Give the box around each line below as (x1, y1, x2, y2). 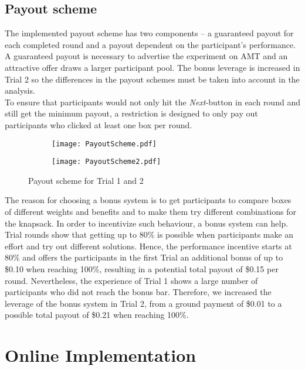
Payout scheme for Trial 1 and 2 (28, 174, 144, 186)
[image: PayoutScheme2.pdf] (52, 157, 161, 166)
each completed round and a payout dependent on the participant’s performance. (5, 38, 296, 50)
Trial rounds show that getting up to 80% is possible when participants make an (5, 228, 294, 241)
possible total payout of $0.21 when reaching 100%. (5, 309, 189, 321)
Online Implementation (5, 343, 196, 367)
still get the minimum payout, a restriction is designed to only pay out (5, 107, 258, 119)
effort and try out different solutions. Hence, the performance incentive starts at (5, 239, 292, 252)
